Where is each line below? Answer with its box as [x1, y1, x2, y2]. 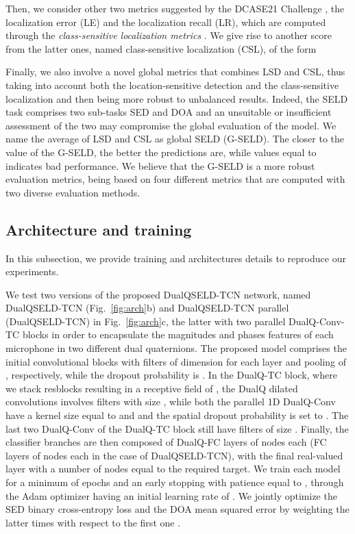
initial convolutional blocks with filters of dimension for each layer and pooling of [5, 354, 347, 368]
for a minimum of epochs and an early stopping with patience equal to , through [5, 475, 344, 489]
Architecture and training [5, 218, 192, 240]
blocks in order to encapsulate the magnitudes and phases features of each [22, 327, 334, 342]
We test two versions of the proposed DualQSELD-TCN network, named [5, 287, 311, 301]
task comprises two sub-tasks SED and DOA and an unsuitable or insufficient [5, 105, 332, 119]
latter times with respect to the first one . [5, 515, 181, 529]
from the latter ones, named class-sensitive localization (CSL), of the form [5, 41, 317, 55]
